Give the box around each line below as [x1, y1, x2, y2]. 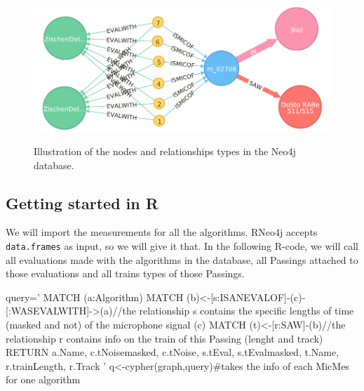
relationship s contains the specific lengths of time [139, 303, 354, 318]
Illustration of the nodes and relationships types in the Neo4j [34, 144, 296, 159]
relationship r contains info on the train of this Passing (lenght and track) [6, 331, 323, 345]
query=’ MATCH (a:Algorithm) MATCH [6, 289, 184, 304]
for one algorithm [6, 372, 81, 387]
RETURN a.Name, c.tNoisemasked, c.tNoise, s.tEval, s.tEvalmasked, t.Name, [6, 345, 339, 359]
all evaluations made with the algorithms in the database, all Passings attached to [6, 252, 358, 267]
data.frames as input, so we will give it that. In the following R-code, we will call [6, 239, 358, 253]
